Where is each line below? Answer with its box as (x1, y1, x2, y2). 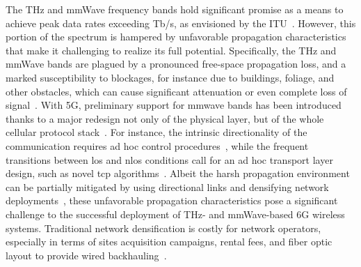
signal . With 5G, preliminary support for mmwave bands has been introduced (6, 98, 342, 112)
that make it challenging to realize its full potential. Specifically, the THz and (6, 43, 337, 57)
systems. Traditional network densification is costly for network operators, (6, 220, 321, 235)
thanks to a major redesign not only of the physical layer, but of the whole (6, 111, 324, 125)
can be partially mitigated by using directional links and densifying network (6, 179, 329, 194)
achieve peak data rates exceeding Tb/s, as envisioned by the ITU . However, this (6, 15, 356, 30)
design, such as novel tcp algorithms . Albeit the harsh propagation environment (6, 166, 350, 181)
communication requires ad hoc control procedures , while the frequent (6, 138, 309, 153)
